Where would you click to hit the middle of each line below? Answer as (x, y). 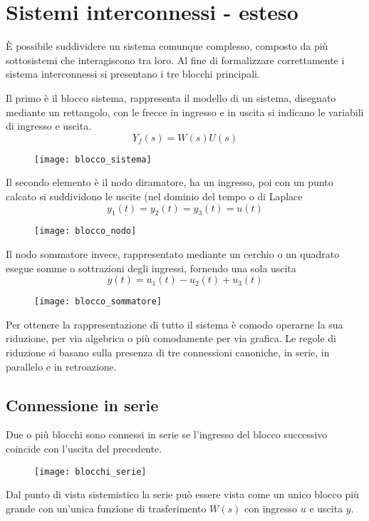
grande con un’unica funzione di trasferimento (106, 508)
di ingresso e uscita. (49, 126)
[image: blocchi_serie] (90, 471)
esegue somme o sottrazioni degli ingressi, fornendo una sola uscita (151, 268)
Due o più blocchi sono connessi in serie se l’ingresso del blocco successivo (167, 434)
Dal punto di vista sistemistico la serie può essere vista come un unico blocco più (182, 494)
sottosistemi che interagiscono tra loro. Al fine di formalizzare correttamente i (175, 60)
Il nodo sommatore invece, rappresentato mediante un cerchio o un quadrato (173, 253)
